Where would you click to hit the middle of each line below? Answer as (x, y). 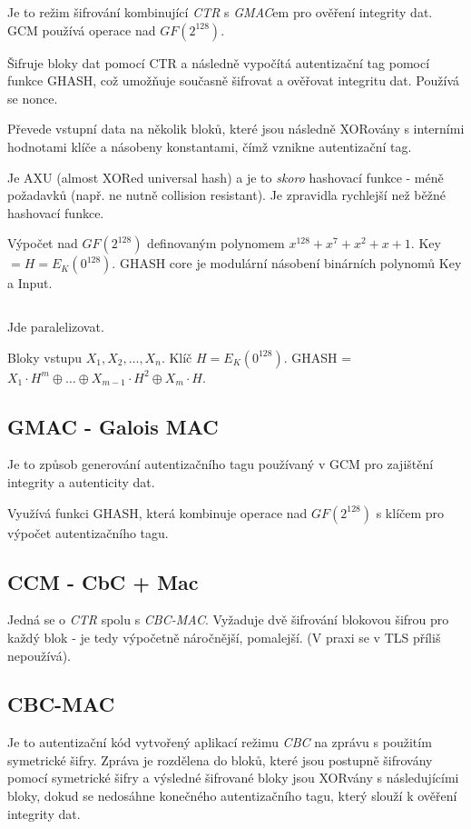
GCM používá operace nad (82, 30)
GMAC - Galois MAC (113, 426)
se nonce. (33, 98)
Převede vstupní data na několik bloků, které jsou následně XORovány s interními (236, 129)
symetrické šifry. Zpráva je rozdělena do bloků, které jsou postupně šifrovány (220, 759)
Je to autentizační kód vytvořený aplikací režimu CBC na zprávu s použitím (220, 742)
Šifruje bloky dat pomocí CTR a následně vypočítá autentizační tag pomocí (219, 62)
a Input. (30, 283)
